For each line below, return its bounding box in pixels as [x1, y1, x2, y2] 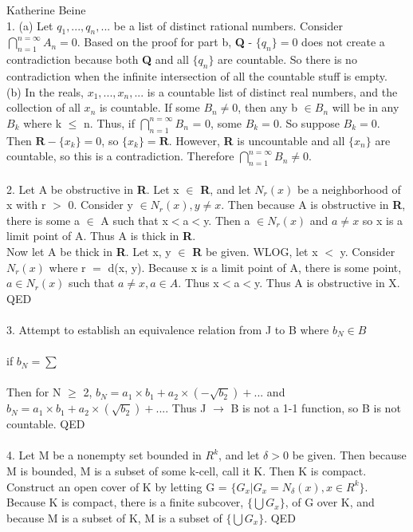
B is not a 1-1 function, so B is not [230, 400, 401, 416]
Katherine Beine [6, 2, 86, 18]
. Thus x [178, 274, 219, 291]
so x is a [362, 211, 403, 228]
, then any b [238, 99, 298, 116]
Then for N [6, 384, 61, 400]
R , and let [200, 180, 251, 197]
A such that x [100, 211, 168, 228]
